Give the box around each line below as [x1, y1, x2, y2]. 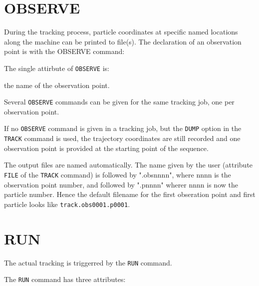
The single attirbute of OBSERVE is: [4, 62, 109, 73]
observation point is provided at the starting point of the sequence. [4, 142, 209, 153]
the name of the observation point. [4, 79, 110, 90]
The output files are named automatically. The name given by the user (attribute [4, 159, 253, 170]
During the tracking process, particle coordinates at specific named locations [4, 26, 238, 37]
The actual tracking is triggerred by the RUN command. [4, 257, 172, 267]
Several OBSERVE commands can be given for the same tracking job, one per [4, 96, 235, 107]
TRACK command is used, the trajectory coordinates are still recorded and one [4, 133, 241, 143]
